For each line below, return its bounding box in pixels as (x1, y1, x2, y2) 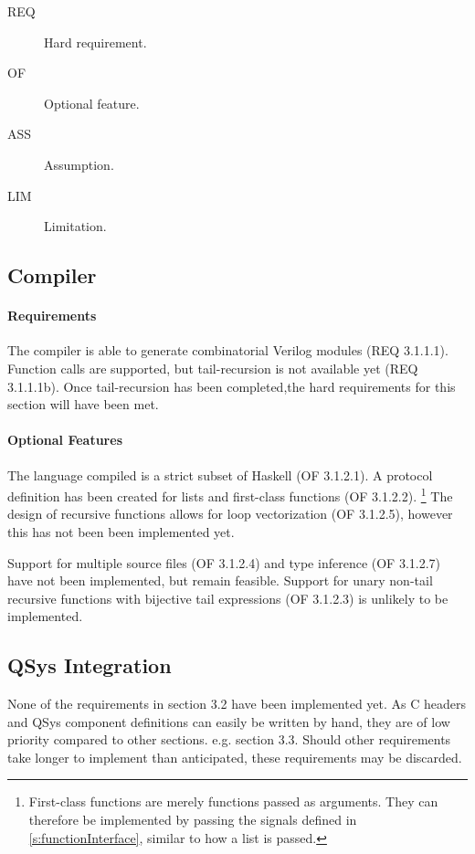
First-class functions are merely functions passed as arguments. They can (28, 792, 438, 811)
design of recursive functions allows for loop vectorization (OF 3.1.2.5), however (7, 504, 453, 523)
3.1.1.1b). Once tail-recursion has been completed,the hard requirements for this (7, 376, 456, 395)
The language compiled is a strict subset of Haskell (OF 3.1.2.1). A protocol (7, 465, 433, 484)
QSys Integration (7, 651, 172, 680)
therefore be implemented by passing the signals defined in (28, 810, 357, 829)
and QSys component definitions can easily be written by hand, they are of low (7, 712, 450, 731)
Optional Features (7, 430, 122, 449)
